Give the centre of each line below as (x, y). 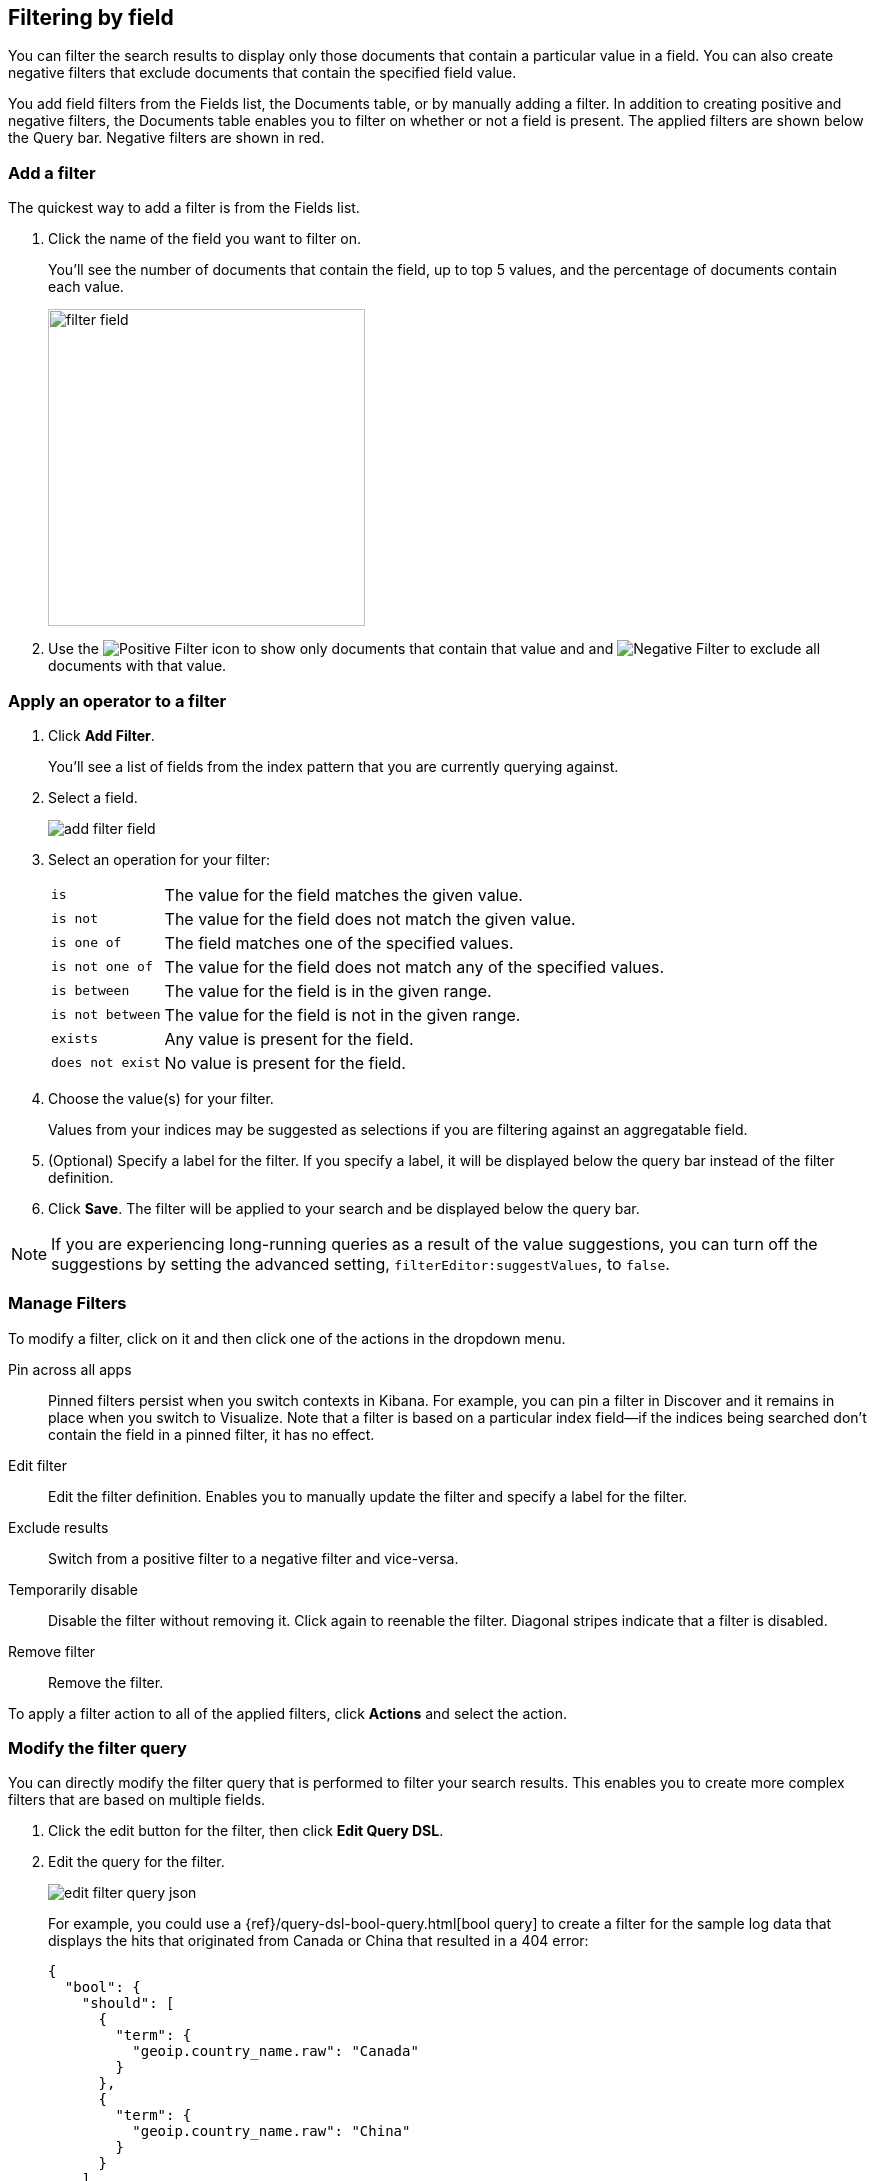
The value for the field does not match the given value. (370, 918)
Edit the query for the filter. (136, 1862)
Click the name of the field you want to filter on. (204, 239)
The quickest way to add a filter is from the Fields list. (184, 208)
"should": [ (128, 2003)
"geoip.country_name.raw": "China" (271, 2131)
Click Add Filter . (101, 735)
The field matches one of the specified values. (339, 942)
